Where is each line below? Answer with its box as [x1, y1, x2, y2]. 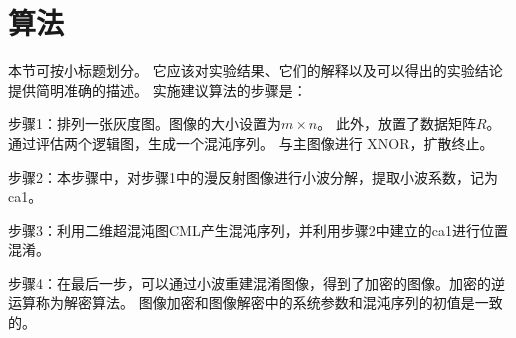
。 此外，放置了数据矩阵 [317, 113, 476, 134]
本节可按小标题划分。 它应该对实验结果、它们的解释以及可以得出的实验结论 [8, 60, 503, 81]
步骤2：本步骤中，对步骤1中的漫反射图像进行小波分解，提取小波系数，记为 [8, 166, 498, 187]
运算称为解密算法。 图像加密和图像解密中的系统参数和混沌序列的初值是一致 [8, 292, 503, 313]
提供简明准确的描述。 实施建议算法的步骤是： [8, 79, 307, 100]
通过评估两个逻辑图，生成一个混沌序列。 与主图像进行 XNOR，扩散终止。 [8, 132, 494, 153]
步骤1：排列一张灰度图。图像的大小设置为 [8, 113, 281, 134]
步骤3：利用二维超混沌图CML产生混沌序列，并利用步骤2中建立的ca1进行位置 [8, 219, 508, 240]
